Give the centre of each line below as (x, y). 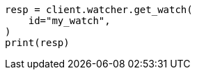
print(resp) (37, 43)
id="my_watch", (69, 21)
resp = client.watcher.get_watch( (99, 10)
